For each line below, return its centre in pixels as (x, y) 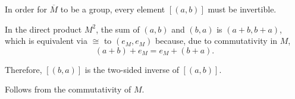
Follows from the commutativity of (68, 89)
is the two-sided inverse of (132, 69)
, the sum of (118, 29)
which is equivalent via (46, 41)
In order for (26, 9)
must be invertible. (242, 9)
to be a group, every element (113, 9)
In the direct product (43, 29)
